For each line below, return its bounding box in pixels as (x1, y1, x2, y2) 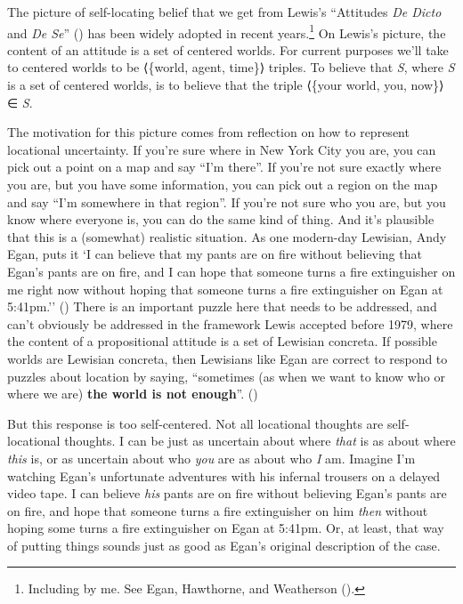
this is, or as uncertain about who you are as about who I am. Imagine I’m (7, 448, 416, 467)
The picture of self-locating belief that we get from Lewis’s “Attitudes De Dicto (7, 3, 442, 20)
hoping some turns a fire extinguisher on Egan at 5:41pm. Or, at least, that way (7, 519, 444, 537)
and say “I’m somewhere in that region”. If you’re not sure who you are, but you (7, 192, 446, 211)
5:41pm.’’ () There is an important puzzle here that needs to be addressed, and (7, 297, 437, 316)
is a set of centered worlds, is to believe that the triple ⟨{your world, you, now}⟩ (7, 76, 444, 94)
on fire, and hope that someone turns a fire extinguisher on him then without (7, 501, 428, 519)
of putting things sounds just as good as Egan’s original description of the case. (7, 536, 441, 554)
